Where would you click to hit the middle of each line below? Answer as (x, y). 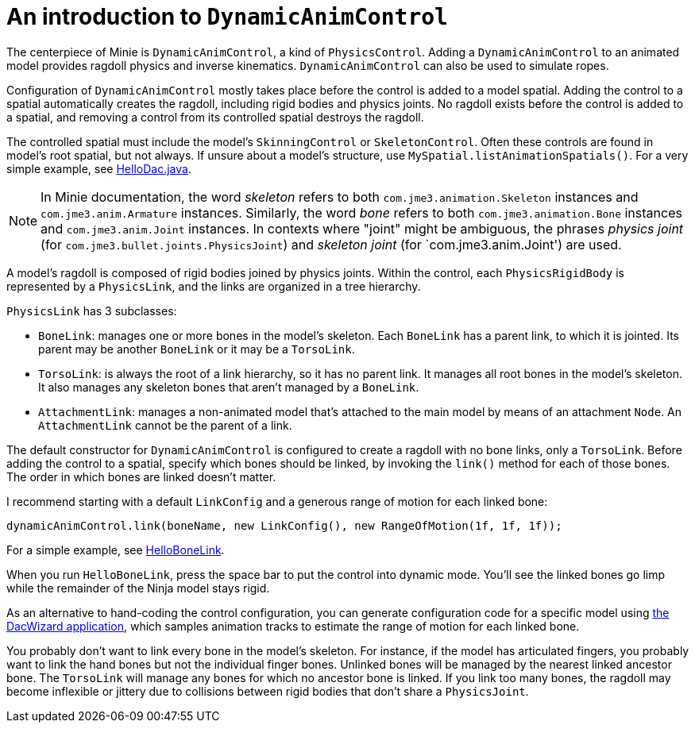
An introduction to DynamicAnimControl (227, 17)
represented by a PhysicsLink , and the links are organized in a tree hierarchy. (214, 286)
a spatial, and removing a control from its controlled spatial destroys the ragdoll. (215, 117)
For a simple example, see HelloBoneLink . (116, 550)
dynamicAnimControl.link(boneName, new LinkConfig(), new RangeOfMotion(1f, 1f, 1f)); (284, 525)
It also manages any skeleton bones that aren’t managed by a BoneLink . (229, 387)
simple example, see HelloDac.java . (99, 168)
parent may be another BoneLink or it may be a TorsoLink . (197, 349)
